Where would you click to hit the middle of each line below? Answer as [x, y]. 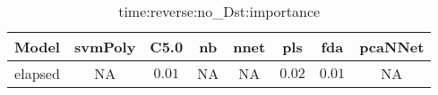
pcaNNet [392, 47]
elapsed [37, 73]
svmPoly [105, 47]
